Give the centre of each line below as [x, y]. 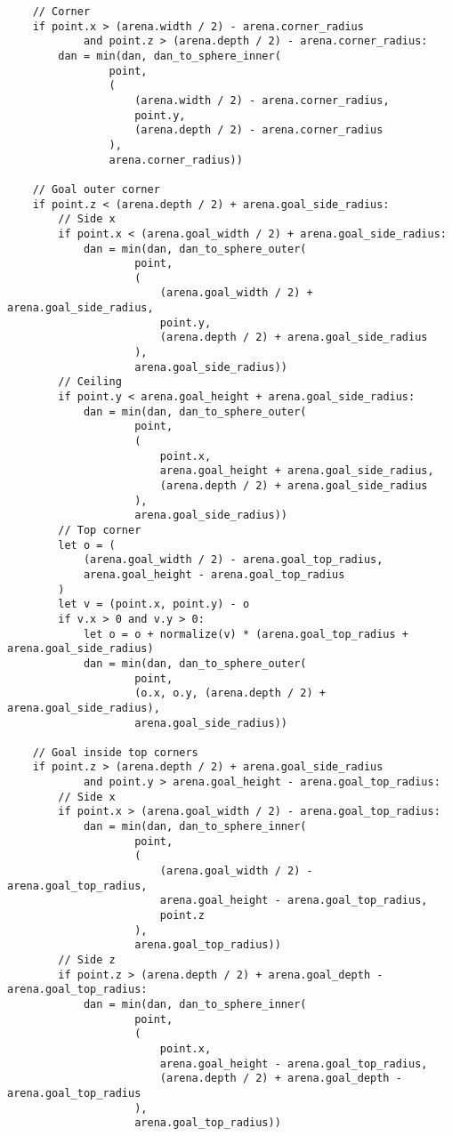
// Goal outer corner [96, 189]
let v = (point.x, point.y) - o [154, 604]
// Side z [87, 960]
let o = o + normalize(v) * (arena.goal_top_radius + [246, 634]
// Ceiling [90, 382]
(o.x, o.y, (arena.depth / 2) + [230, 693]
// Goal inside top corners [115, 752]
